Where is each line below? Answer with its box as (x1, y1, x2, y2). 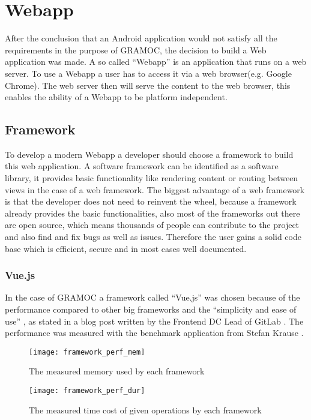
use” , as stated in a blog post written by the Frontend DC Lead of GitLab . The (5, 314, 304, 327)
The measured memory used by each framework (29, 365, 205, 377)
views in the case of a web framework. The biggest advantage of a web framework (5, 183, 305, 196)
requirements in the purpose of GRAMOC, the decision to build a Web (5, 43, 267, 56)
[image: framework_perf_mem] (29, 347, 145, 356)
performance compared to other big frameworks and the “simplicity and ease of (5, 303, 297, 316)
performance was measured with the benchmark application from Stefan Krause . (5, 326, 304, 339)
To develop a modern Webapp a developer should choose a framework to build (5, 148, 294, 160)
